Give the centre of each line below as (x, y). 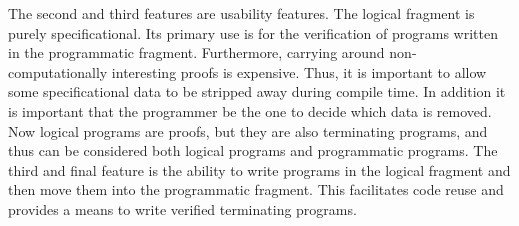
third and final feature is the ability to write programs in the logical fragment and (259, 169)
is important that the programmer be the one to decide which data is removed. (250, 110)
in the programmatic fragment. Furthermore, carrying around (196, 52)
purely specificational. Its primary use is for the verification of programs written (253, 32)
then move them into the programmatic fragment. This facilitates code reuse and (256, 189)
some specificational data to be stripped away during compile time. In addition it (257, 91)
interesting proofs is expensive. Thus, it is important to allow (299, 71)
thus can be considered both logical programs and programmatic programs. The (253, 150)
